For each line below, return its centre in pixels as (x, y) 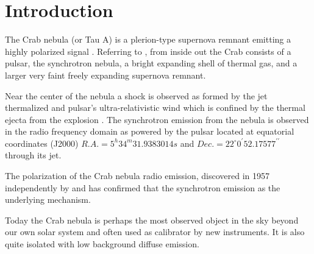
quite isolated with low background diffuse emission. (102, 244)
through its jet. (33, 155)
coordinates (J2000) (42, 143)
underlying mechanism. (48, 199)
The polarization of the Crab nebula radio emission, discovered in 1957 (137, 176)
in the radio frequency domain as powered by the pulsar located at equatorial (150, 131)
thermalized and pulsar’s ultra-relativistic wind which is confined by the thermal (155, 108)
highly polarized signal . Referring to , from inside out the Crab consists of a (148, 51)
